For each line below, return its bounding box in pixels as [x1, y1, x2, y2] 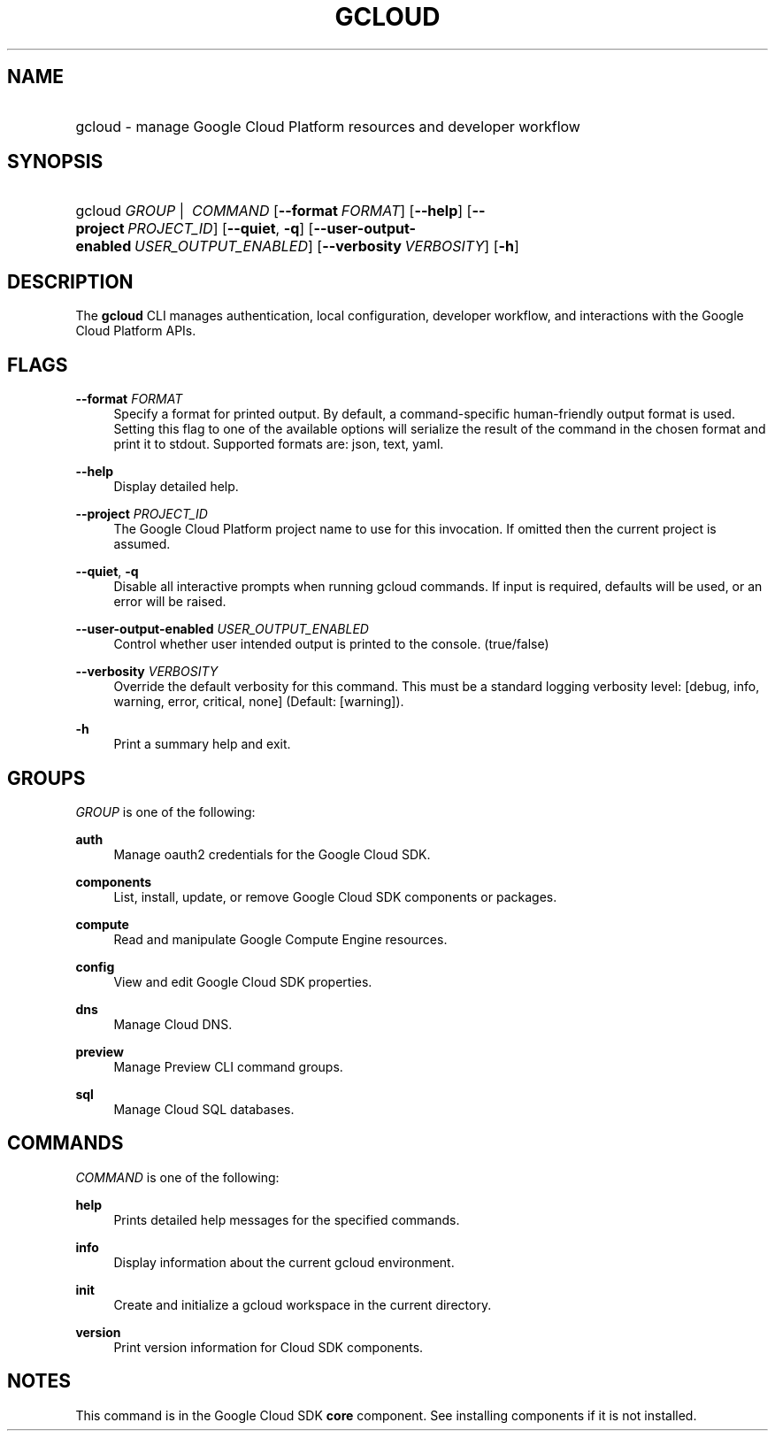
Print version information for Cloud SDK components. [113, 1339, 424, 1355]
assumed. [113, 536, 171, 552]
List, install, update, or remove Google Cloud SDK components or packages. [113, 888, 557, 904]
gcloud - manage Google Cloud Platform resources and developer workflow [75, 117, 580, 135]
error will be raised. [113, 594, 226, 610]
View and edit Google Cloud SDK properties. [113, 973, 372, 989]
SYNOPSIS [7, 150, 104, 173]
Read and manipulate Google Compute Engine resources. [113, 931, 448, 947]
